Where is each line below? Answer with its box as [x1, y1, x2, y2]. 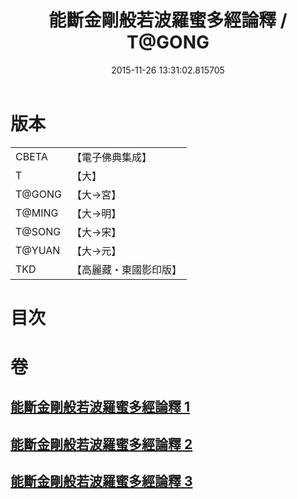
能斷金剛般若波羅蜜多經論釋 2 [10, 436, 193, 453]
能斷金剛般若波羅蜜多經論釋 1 [10, 399, 191, 416]
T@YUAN [15, 243, 61, 257]
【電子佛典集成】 [71, 150, 152, 164]
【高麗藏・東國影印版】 [71, 262, 182, 276]
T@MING [15, 206, 59, 220]
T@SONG [15, 224, 62, 238]
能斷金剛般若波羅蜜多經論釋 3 [10, 473, 193, 490]
